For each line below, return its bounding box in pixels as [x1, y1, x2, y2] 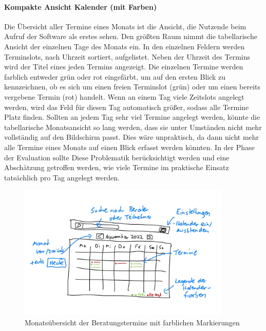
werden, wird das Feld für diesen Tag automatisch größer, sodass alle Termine [4, 101, 249, 112]
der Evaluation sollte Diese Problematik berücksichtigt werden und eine [4, 152, 230, 162]
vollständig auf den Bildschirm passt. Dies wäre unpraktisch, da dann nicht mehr [4, 132, 259, 142]
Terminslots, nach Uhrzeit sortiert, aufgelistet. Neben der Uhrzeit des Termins [4, 51, 251, 62]
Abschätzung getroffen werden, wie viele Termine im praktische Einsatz [4, 162, 229, 173]
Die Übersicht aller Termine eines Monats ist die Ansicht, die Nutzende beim [4, 21, 246, 31]
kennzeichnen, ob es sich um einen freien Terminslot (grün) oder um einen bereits [4, 81, 261, 92]
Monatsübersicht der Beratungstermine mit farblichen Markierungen [25, 317, 240, 327]
